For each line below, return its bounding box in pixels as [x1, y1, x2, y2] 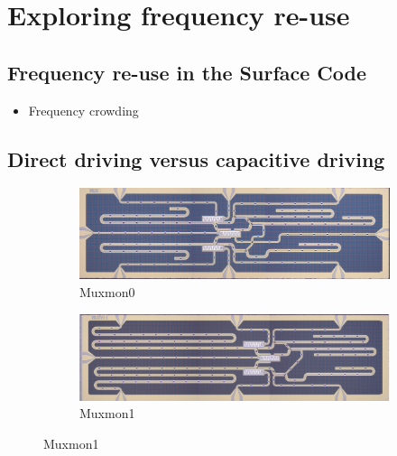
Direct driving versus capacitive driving [7, 144, 385, 172]
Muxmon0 [79, 283, 135, 302]
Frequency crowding [28, 100, 139, 119]
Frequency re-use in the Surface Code [7, 58, 367, 86]
